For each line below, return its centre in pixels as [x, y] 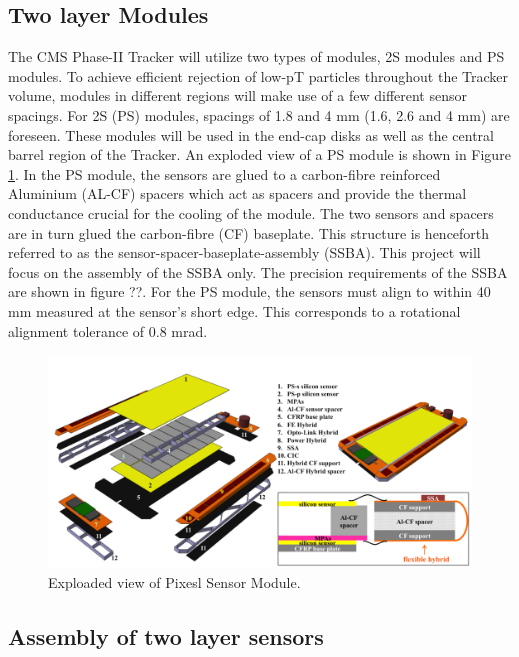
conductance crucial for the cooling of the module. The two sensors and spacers [251, 212]
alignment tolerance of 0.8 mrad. [108, 330]
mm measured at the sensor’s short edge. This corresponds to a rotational [234, 310]
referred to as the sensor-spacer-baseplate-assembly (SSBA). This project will [244, 252]
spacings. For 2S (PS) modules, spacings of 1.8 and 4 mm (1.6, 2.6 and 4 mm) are [259, 114]
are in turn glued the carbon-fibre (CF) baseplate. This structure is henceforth [249, 232]
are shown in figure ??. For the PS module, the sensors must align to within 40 [249, 291]
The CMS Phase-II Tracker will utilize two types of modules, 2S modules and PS [256, 56]
